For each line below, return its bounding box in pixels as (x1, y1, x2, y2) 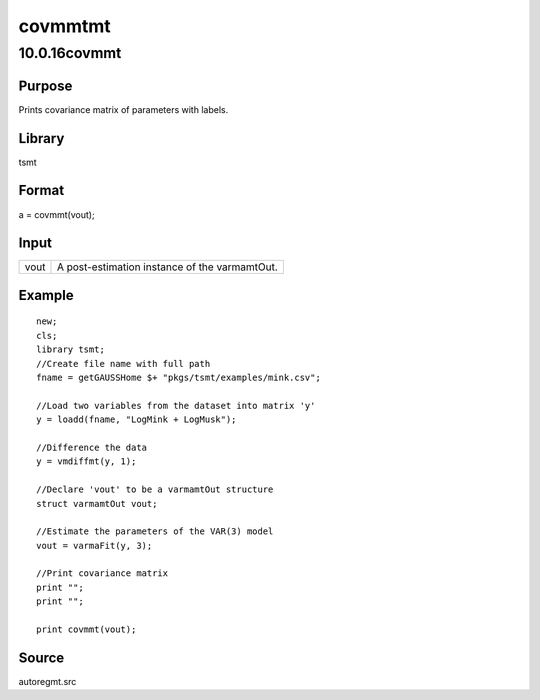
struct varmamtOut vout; (36, 498, 158, 509)
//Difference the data (36, 441, 148, 453)
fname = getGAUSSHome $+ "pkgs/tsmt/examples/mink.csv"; (36, 372, 322, 384)
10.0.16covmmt (18, 44, 122, 62)
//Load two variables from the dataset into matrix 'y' (36, 400, 316, 411)
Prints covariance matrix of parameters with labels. (18, 103, 229, 115)
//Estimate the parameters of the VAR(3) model (36, 526, 274, 537)
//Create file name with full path (36, 358, 211, 369)
